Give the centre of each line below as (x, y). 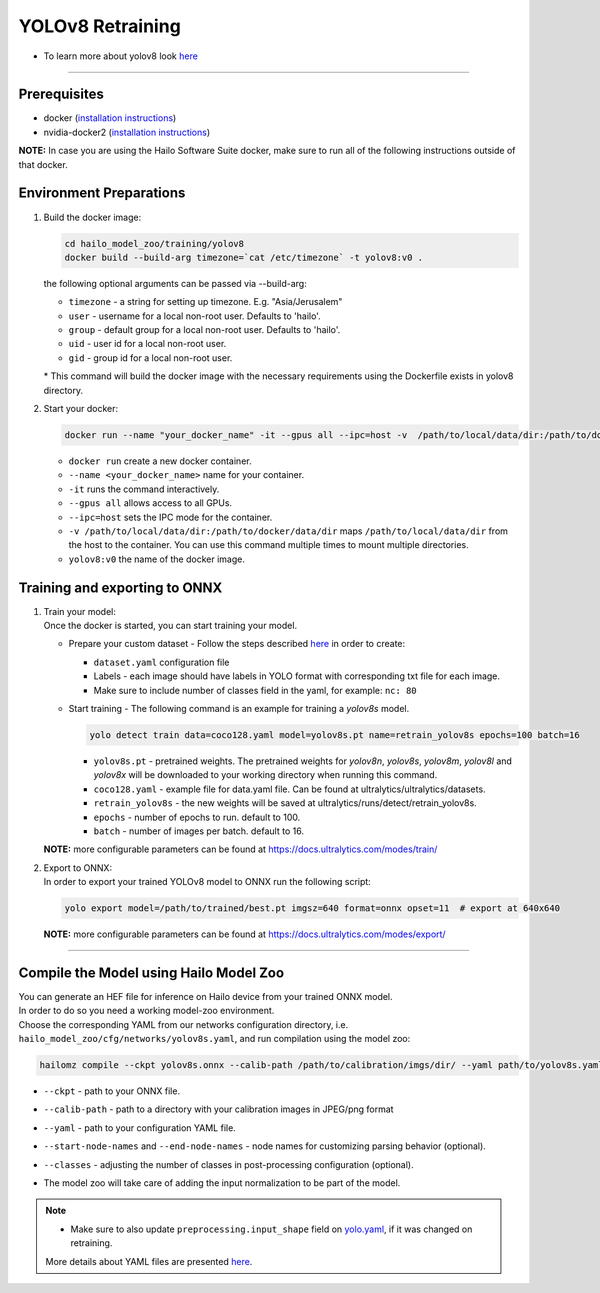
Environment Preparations (102, 193)
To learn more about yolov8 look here (121, 56)
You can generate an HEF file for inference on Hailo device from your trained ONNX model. (206, 996)
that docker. (43, 164)
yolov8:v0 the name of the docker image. (156, 559)
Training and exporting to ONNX (120, 587)
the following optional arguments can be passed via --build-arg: (175, 283)
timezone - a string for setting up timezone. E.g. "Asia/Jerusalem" (205, 302)
